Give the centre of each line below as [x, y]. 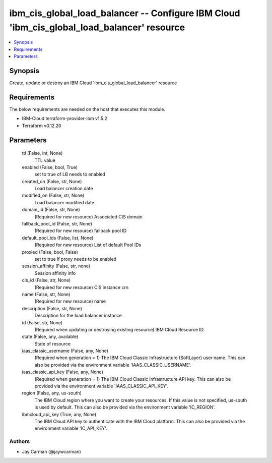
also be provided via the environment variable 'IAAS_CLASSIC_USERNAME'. [113, 365]
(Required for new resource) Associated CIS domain [89, 216]
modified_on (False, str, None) [53, 195]
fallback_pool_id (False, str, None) [57, 224]
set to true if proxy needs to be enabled [76, 259]
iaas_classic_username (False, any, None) [65, 351]
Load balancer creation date [64, 189]
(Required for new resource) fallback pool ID [81, 231]
